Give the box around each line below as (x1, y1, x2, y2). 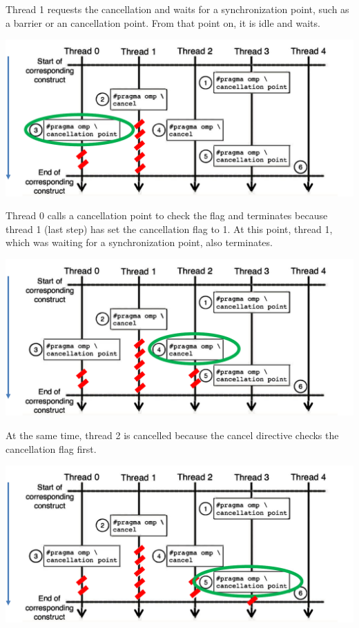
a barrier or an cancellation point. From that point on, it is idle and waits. (6, 15, 320, 30)
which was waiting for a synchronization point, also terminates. (6, 235, 273, 250)
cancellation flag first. (6, 441, 97, 456)
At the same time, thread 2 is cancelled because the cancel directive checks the (6, 427, 339, 442)
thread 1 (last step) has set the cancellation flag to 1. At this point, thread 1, (6, 221, 333, 236)
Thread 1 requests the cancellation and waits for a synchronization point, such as (6, 2, 349, 16)
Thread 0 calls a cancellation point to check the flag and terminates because (6, 208, 328, 223)
